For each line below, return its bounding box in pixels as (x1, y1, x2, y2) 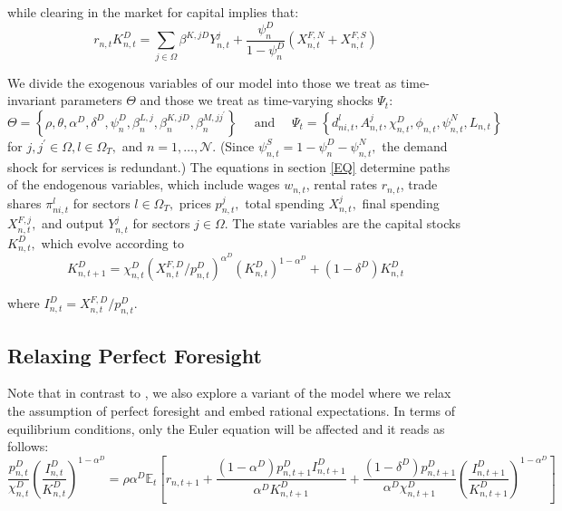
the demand (382, 136, 448, 155)
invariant (7, 91, 57, 110)
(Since (219, 136, 255, 155)
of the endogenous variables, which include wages (7, 175, 280, 194)
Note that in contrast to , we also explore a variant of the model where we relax (7, 383, 451, 402)
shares (7, 193, 42, 212)
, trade (400, 175, 438, 194)
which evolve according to (41, 233, 184, 252)
